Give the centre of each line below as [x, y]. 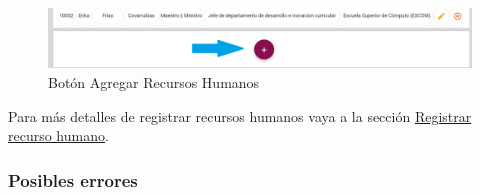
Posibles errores [73, 179]
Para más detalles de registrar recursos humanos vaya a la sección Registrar [240, 115]
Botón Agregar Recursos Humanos [154, 82]
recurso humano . [58, 135]
